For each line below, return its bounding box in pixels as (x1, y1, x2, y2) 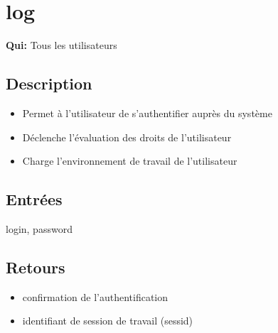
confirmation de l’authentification (22, 289, 169, 304)
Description (6, 72, 92, 94)
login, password (6, 221, 73, 236)
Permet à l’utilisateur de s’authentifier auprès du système (22, 105, 272, 120)
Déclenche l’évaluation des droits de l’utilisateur (22, 129, 232, 144)
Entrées (6, 188, 63, 210)
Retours (6, 256, 65, 278)
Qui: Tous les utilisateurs (6, 38, 117, 53)
